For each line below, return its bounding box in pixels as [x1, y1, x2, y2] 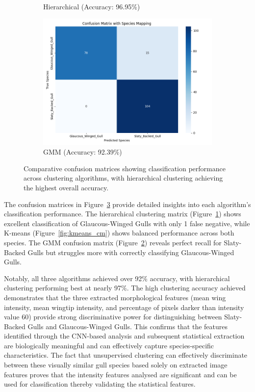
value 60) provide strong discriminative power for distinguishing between [4, 312, 222, 322]
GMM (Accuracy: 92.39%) [43, 147, 122, 157]
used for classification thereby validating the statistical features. [4, 379, 196, 389]
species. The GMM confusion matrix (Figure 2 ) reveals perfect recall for [4, 237, 222, 247]
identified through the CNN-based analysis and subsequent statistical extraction [4, 331, 245, 341]
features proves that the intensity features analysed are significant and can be [4, 369, 237, 379]
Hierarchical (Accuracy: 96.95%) [43, 1, 140, 11]
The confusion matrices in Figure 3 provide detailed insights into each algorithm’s [4, 199, 251, 209]
